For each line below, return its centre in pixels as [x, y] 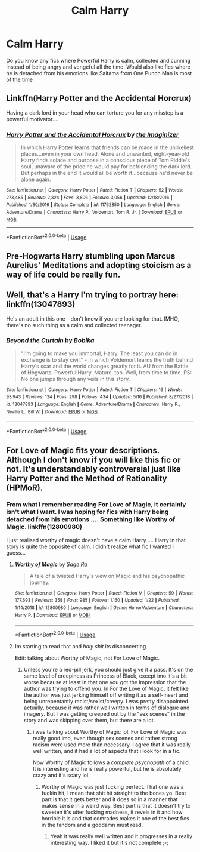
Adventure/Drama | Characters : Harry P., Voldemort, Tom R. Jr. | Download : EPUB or [94, 213]
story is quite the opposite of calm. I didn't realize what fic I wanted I [90, 546]
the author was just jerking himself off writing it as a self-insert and [106, 695]
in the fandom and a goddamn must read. [92, 825]
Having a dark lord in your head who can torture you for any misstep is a [95, 113]
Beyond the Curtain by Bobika [50, 340]
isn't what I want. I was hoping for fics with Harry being [87, 512]
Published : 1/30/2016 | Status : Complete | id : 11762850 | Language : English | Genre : [93, 205]
